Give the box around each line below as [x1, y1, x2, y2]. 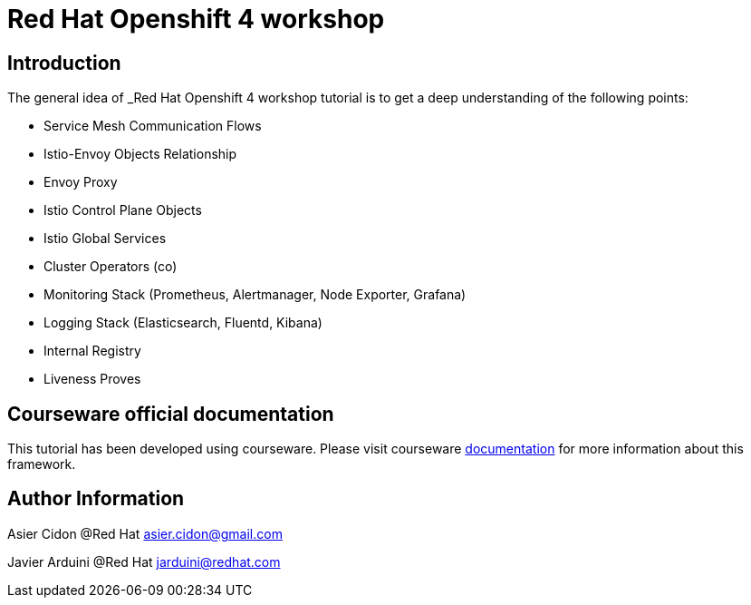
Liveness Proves [43, 371, 141, 387]
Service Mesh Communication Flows [43, 118, 262, 134]
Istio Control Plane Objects [43, 202, 202, 219]
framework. [7, 456, 76, 473]
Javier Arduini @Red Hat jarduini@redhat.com [7, 553, 281, 570]
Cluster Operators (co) [43, 259, 178, 275]
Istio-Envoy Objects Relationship [43, 146, 237, 162]
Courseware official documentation [7, 402, 334, 425]
